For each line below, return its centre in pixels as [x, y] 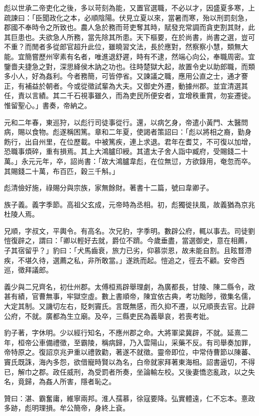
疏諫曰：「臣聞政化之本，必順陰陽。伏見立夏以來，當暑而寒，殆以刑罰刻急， [128, 17]
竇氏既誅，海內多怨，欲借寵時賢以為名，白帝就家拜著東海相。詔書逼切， [123, 362]
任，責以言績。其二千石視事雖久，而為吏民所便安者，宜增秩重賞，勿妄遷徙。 [129, 95]
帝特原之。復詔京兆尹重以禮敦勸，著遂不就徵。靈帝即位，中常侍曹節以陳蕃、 [129, 352]
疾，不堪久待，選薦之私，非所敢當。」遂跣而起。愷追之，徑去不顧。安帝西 [124, 260]
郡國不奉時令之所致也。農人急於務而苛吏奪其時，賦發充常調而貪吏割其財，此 [129, 27]
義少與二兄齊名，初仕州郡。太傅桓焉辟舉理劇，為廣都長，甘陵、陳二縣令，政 [129, 286]
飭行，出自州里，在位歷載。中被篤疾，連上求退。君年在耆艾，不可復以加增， [129, 141]
